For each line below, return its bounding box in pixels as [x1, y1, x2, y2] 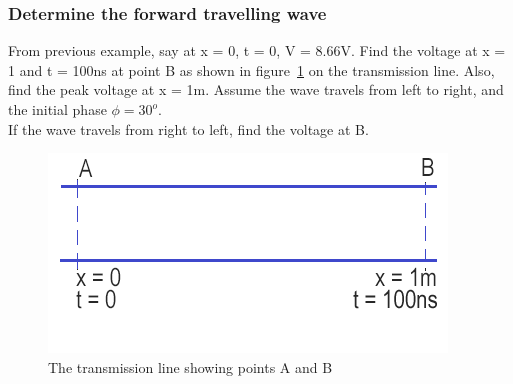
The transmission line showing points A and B [48, 356, 333, 377]
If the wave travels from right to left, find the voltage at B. [8, 118, 369, 139]
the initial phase [8, 99, 107, 119]
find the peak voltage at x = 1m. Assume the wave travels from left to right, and [8, 79, 504, 100]
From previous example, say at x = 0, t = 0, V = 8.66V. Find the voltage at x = [8, 40, 506, 61]
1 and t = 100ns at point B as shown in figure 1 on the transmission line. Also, [8, 59, 495, 80]
